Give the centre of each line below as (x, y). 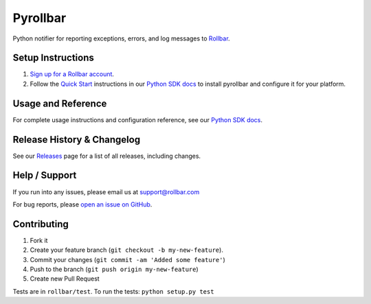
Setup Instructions (53, 58)
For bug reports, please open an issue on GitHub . (82, 204)
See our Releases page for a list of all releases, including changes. (107, 156)
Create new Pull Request (65, 279)
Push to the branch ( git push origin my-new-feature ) (114, 269)
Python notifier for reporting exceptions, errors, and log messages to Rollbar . (121, 38)
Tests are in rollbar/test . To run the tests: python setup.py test (113, 291)
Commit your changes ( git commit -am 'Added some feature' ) (128, 259)
